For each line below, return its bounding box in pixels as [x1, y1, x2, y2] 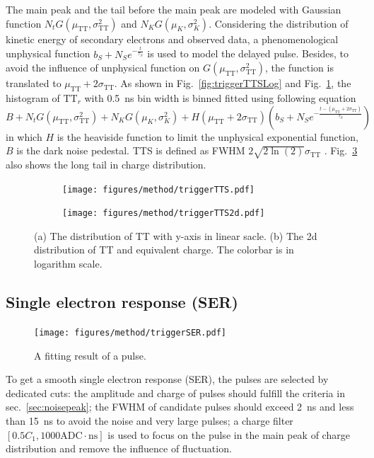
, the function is [265, 60, 334, 75]
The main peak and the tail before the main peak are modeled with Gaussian [6, 2, 341, 16]
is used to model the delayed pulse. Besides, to [147, 46, 349, 61]
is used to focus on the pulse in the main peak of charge [107, 427, 350, 442]
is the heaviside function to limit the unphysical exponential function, [57, 129, 358, 144]
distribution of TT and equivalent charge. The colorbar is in [34, 242, 294, 257]
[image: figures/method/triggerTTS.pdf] [62, 184, 255, 195]
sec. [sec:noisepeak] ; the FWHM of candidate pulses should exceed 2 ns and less [6, 399, 354, 414]
